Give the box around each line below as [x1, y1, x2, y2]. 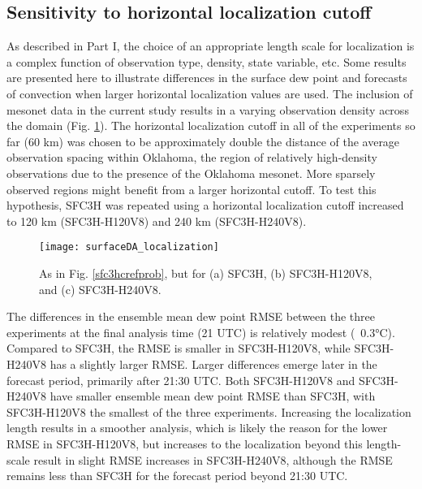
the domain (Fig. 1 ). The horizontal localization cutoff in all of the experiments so [6, 117, 416, 134]
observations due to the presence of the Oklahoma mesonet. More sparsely [6, 164, 376, 181]
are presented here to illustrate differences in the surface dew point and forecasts [6, 69, 407, 86]
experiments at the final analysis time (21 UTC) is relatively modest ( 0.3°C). [6, 323, 395, 340]
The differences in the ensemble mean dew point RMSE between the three [6, 308, 376, 325]
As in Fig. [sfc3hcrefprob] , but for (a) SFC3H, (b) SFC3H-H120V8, [39, 264, 372, 281]
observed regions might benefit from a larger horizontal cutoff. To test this [6, 180, 377, 197]
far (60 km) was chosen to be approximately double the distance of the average [6, 132, 400, 149]
